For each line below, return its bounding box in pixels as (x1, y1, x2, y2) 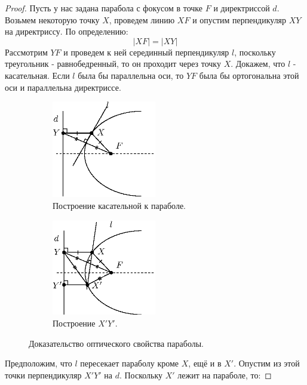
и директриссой (213, 2, 270, 14)
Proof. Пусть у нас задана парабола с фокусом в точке (5, 2, 203, 14)
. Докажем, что (231, 57, 285, 70)
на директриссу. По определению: (5, 25, 128, 38)
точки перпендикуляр (5, 368, 82, 381)
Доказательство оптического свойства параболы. (29, 337, 204, 349)
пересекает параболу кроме (80, 357, 179, 369)
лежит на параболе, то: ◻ (177, 368, 272, 381)
